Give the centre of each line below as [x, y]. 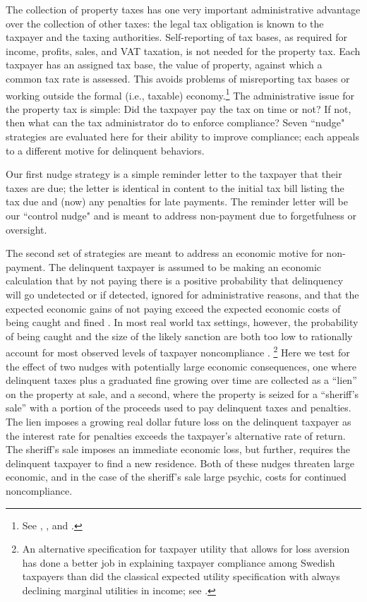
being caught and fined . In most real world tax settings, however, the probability [182, 322]
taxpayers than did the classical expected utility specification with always [181, 576]
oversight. [26, 229]
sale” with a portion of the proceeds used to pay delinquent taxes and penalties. [179, 408]
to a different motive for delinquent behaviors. [105, 150]
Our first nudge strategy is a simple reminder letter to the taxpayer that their [174, 174]
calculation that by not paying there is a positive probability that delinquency [175, 281]
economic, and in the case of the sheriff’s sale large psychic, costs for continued [176, 477]
